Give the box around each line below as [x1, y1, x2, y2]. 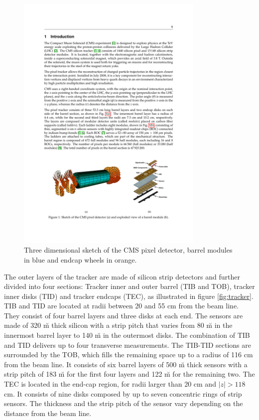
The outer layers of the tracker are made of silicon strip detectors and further [4, 271, 240, 281]
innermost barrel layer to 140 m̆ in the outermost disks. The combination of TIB [4, 330, 250, 340]
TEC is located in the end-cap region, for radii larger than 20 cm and [4, 379, 216, 389]
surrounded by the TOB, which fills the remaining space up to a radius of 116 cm [4, 349, 253, 360]
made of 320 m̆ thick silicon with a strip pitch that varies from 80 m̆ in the [4, 320, 233, 330]
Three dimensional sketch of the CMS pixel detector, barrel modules [24, 245, 233, 255]
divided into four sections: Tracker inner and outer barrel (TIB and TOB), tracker [4, 281, 255, 291]
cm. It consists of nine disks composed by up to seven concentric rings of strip [4, 388, 242, 399]
